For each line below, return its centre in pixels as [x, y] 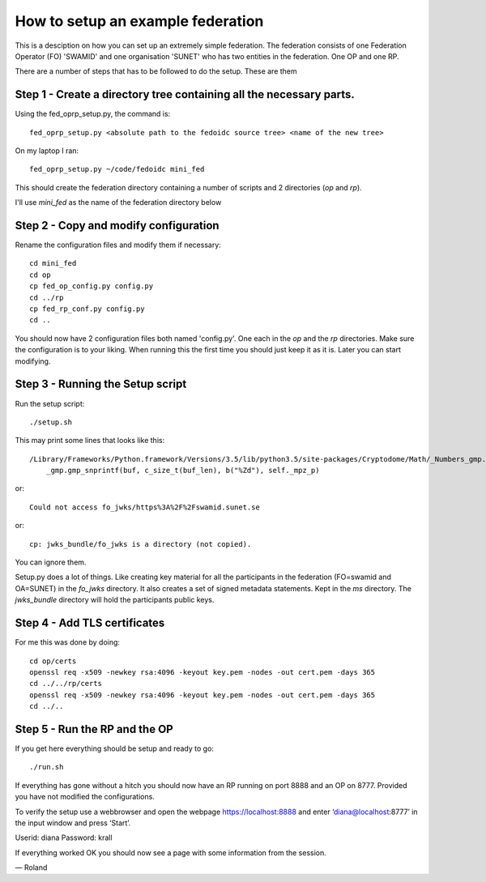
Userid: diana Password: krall [64, 837]
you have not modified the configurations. [85, 797]
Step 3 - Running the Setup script [101, 384]
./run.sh [47, 767]
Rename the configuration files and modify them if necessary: [118, 245]
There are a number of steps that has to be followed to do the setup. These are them [156, 71]
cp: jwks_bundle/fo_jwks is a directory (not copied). [141, 544]
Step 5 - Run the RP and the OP [94, 729]
